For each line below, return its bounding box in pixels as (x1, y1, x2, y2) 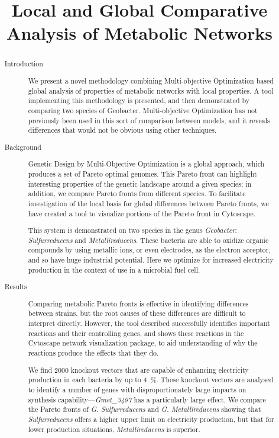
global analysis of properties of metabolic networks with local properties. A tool (28, 85, 274, 95)
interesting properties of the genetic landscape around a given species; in (28, 178, 252, 188)
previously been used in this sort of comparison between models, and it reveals (28, 115, 270, 125)
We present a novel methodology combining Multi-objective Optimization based (28, 75, 274, 85)
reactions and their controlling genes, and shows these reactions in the (28, 328, 244, 338)
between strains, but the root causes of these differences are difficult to (28, 308, 246, 318)
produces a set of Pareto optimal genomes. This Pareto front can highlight (28, 168, 257, 178)
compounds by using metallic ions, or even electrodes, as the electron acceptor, (28, 245, 271, 255)
